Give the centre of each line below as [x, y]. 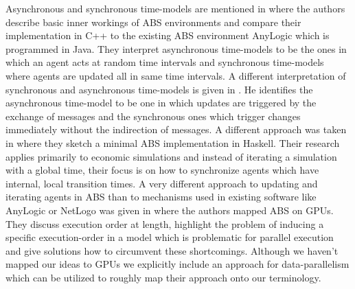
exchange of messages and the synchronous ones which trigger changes [153, 116]
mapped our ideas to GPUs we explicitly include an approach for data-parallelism [177, 264]
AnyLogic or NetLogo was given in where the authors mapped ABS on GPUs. [170, 210]
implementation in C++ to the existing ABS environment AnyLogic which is [168, 35]
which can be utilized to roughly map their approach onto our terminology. [163, 277]
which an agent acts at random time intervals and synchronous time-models [165, 62]
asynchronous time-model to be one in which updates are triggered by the [161, 103]
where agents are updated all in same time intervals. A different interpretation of [176, 75]
